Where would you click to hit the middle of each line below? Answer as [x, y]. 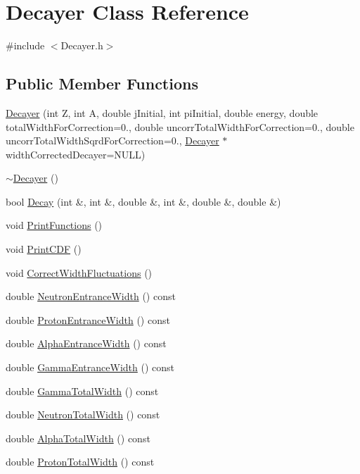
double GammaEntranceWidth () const [90, 367]
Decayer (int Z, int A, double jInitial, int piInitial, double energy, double [162, 112]
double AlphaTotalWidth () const [78, 438]
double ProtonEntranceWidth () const [88, 319]
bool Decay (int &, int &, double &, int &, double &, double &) [143, 201]
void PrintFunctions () [54, 225]
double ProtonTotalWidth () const [80, 462]
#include [25, 45]
